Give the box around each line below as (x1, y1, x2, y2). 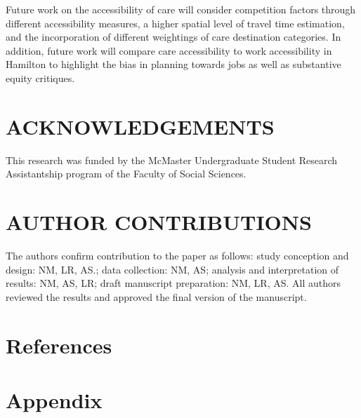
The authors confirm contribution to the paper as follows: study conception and (6, 248, 349, 262)
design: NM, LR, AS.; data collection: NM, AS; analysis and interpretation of (6, 262, 339, 276)
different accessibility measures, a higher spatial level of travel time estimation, (6, 15, 345, 30)
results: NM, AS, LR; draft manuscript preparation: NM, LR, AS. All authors (6, 276, 341, 290)
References (6, 330, 112, 359)
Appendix (6, 385, 103, 414)
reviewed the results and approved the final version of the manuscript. (6, 289, 307, 304)
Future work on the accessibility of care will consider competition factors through (6, 2, 356, 16)
